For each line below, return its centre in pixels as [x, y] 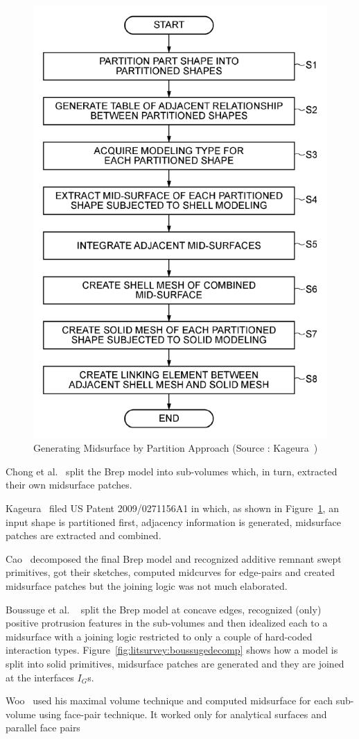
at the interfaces [40, 677]
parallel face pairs [43, 728]
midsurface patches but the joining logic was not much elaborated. [147, 585]
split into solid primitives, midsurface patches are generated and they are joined [175, 663]
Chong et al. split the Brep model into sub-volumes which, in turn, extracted [172, 471]
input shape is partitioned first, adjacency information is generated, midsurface [174, 521]
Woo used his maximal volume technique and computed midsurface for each [169, 700]
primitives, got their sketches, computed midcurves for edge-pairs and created [170, 572]
